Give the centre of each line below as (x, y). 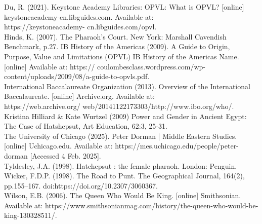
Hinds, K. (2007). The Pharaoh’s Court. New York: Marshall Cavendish (115, 36)
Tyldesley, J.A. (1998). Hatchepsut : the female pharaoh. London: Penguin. (121, 165)
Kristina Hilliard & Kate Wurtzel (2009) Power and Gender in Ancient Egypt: (125, 116)
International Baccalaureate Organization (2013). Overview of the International (127, 86)
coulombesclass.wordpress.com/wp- (151, 66)
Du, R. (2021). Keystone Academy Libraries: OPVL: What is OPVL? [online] (124, 7)
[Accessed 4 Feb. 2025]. (65, 155)
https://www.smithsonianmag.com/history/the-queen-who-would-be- (151, 205)
